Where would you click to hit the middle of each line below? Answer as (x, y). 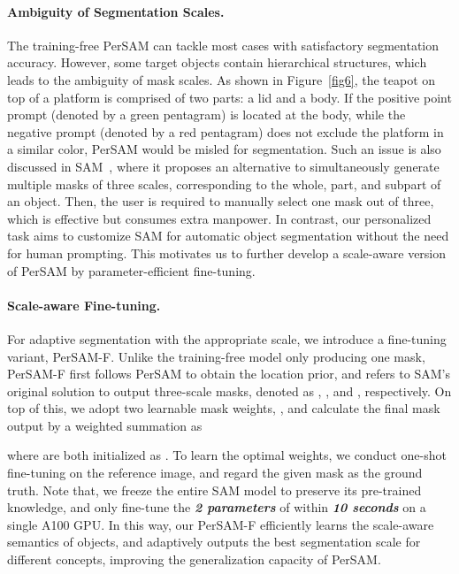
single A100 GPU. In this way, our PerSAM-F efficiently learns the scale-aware (221, 524)
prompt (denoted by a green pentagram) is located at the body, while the (207, 115)
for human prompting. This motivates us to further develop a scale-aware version (227, 253)
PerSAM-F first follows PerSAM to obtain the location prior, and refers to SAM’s (229, 374)
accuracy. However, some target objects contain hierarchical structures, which (217, 62)
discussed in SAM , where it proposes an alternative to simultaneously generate (223, 166)
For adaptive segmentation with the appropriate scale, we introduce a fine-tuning (227, 338)
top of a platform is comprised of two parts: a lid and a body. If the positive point (229, 97)
